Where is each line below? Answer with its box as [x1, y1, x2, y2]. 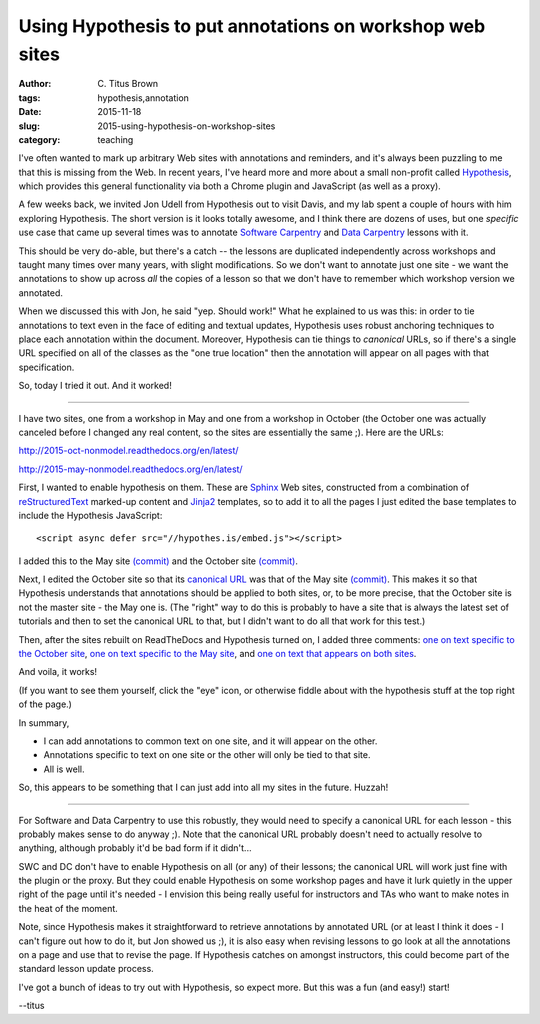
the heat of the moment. [18, 902, 119, 914]
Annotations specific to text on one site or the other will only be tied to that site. [43, 749, 371, 761]
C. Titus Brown [97, 78, 159, 90]
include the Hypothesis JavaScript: [18, 509, 163, 521]
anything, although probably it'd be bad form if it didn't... [18, 842, 252, 854]
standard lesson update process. [18, 963, 154, 975]
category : [18, 133, 61, 145]
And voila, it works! [18, 666, 98, 678]
